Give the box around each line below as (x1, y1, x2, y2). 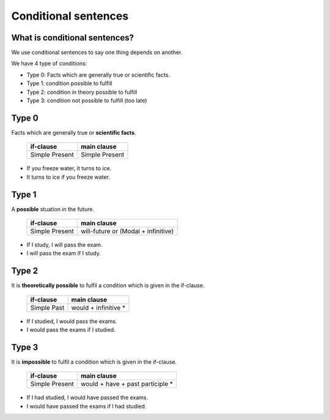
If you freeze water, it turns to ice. (26, 165, 112, 172)
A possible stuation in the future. (11, 205, 95, 212)
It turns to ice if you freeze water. (26, 173, 110, 181)
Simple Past (30, 303, 65, 312)
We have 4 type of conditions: (11, 60, 87, 67)
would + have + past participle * (80, 380, 174, 388)
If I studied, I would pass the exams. (26, 317, 117, 324)
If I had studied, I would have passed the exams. (26, 394, 148, 401)
